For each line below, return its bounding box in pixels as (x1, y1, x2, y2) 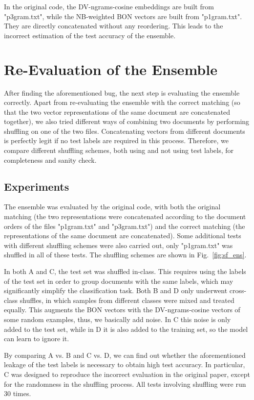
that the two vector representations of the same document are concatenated (4, 106, 231, 117)
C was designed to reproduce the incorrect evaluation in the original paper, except (4, 369, 250, 379)
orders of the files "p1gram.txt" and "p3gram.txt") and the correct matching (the (4, 221, 245, 231)
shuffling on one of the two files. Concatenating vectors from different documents (4, 125, 245, 136)
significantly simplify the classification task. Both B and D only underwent (4, 285, 228, 296)
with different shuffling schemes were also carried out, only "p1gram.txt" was (4, 240, 233, 250)
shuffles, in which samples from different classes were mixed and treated (20, 295, 234, 305)
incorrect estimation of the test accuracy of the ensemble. (4, 30, 176, 40)
